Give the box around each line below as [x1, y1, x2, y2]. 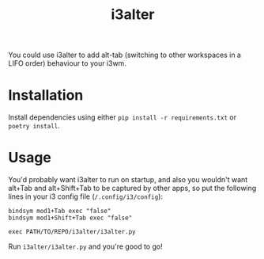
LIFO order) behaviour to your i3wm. [8, 59, 126, 68]
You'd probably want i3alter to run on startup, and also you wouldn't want [8, 175, 248, 185]
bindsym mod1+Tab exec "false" [8, 208, 111, 215]
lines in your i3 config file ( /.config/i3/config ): [8, 192, 164, 201]
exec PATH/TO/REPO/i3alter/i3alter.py [8, 228, 136, 236]
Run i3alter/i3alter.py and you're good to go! [8, 242, 164, 251]
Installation [8, 86, 84, 105]
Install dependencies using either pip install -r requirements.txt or [8, 112, 237, 122]
